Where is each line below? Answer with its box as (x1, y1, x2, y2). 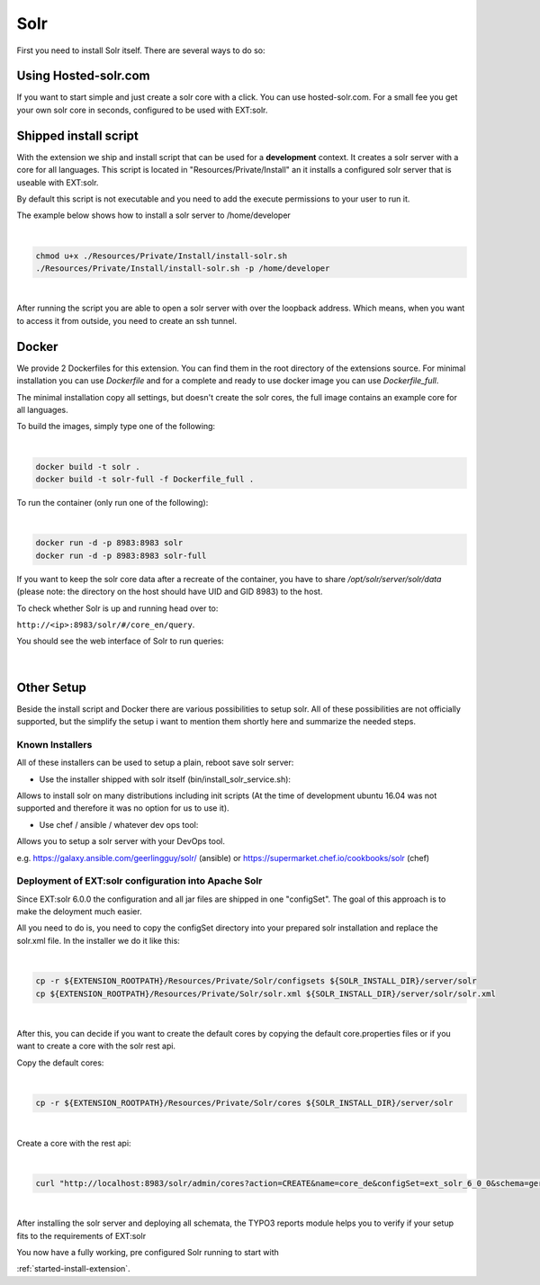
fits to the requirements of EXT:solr (16, 1230, 147, 1241)
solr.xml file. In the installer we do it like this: (16, 935, 180, 946)
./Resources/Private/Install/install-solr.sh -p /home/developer (35, 264, 330, 274)
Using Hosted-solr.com (16, 68, 150, 84)
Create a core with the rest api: (16, 1137, 131, 1148)
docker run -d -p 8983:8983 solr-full (35, 550, 207, 561)
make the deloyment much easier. (16, 906, 143, 917)
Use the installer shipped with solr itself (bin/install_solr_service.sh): (39, 774, 292, 785)
